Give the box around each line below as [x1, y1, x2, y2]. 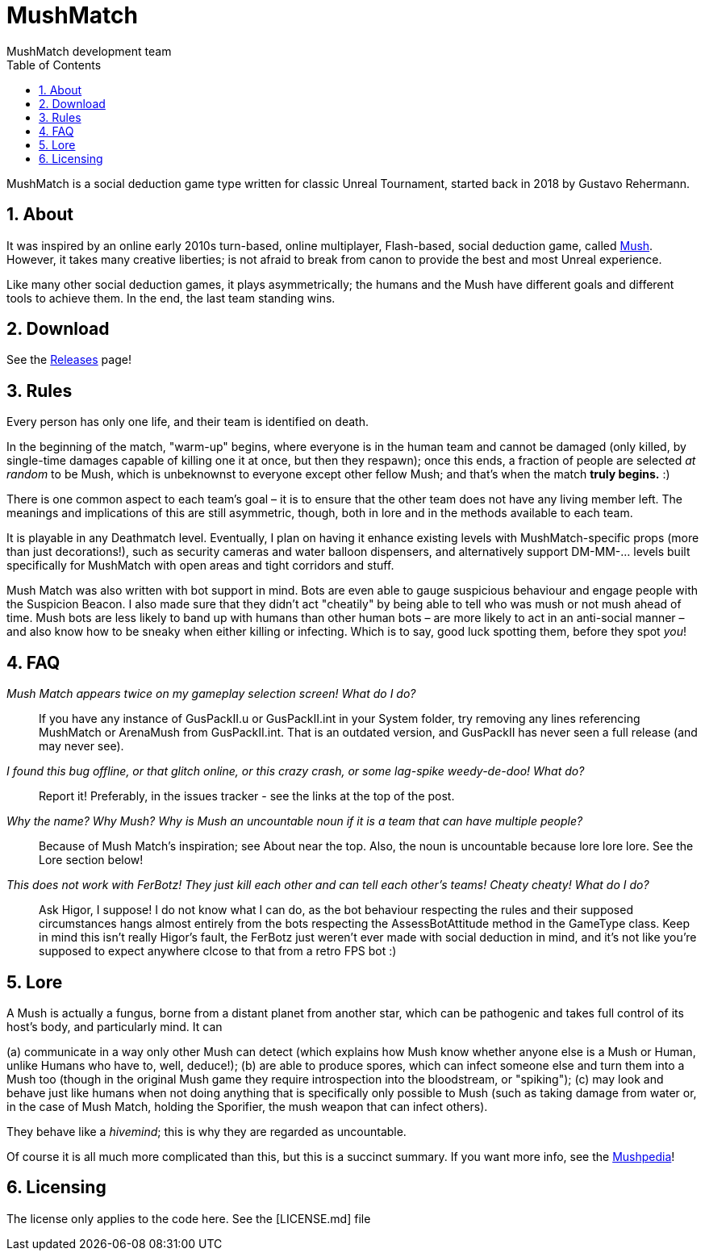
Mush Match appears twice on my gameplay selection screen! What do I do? [6, 687, 416, 701]
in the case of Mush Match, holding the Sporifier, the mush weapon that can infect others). [6, 1099, 488, 1113]
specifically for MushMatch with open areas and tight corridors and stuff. [6, 558, 394, 573]
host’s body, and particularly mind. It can [6, 1019, 223, 1034]
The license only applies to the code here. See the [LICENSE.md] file [6, 1211, 371, 1226]
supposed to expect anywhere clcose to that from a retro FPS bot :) [39, 944, 397, 958]
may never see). [39, 739, 124, 754]
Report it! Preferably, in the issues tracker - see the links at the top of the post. [39, 789, 455, 804]
